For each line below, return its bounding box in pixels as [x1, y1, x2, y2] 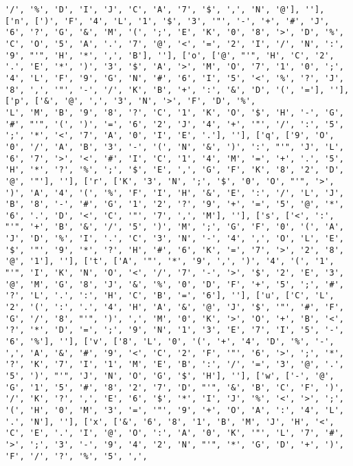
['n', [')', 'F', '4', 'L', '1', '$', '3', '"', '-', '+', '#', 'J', [5, 16, 330, 26]
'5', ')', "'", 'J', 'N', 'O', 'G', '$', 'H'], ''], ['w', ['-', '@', [5, 371, 334, 381]
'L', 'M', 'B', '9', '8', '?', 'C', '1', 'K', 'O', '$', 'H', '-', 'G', [5, 107, 344, 118]
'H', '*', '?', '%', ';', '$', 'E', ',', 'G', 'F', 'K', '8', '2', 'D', [5, 165, 344, 175]
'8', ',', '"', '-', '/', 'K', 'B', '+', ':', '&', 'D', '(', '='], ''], [5, 85, 350, 95]
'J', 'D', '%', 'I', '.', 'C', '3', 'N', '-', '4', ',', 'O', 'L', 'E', [5, 234, 344, 244]
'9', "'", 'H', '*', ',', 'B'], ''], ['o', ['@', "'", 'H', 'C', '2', [5, 50, 334, 60]
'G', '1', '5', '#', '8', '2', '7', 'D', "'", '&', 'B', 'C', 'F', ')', [5, 382, 344, 392]
